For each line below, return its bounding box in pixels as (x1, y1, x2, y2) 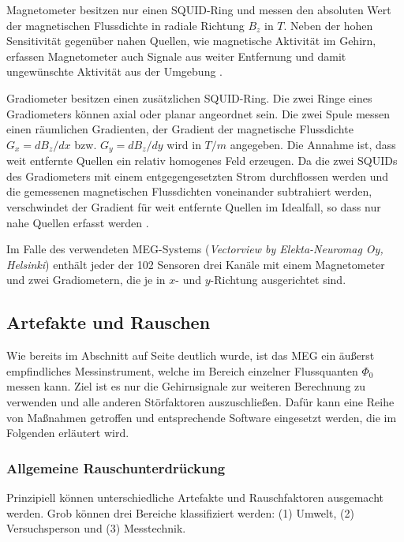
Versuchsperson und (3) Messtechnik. (6, 520, 186, 536)
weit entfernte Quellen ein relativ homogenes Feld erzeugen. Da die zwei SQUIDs (6, 152, 398, 169)
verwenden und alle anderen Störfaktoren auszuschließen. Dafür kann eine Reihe (6, 393, 395, 409)
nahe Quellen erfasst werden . (6, 214, 149, 230)
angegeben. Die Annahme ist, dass (230, 136, 396, 152)
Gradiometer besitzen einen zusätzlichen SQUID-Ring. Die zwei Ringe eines (6, 89, 372, 106)
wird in (166, 136, 201, 152)
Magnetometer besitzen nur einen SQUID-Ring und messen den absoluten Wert (6, 2, 391, 17)
